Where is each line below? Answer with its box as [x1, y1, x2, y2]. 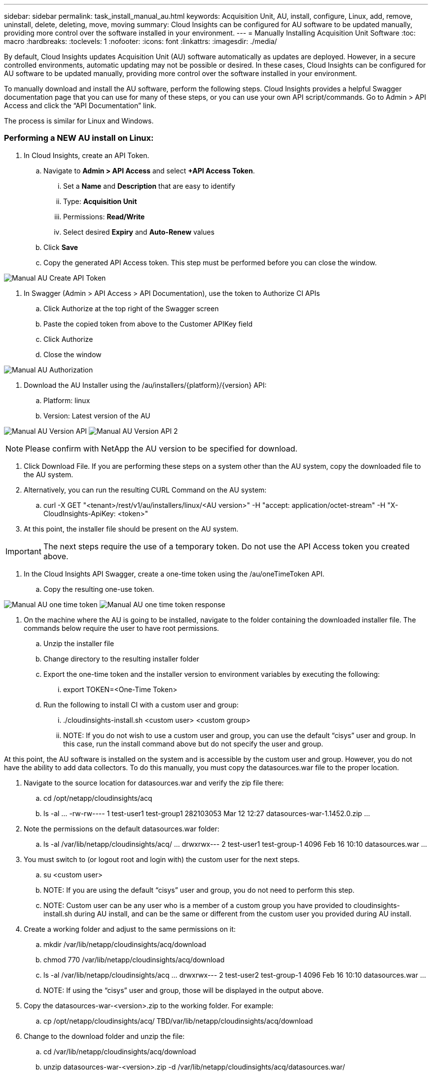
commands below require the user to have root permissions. [24, 623, 219, 632]
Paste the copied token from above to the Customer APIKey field [43, 319, 253, 328]
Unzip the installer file [43, 639, 114, 648]
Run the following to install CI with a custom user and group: [43, 700, 239, 709]
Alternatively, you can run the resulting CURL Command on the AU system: [24, 485, 267, 494]
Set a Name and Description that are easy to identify [63, 181, 235, 190]
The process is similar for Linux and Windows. [4, 117, 154, 125]
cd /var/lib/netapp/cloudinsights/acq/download [43, 1047, 196, 1056]
